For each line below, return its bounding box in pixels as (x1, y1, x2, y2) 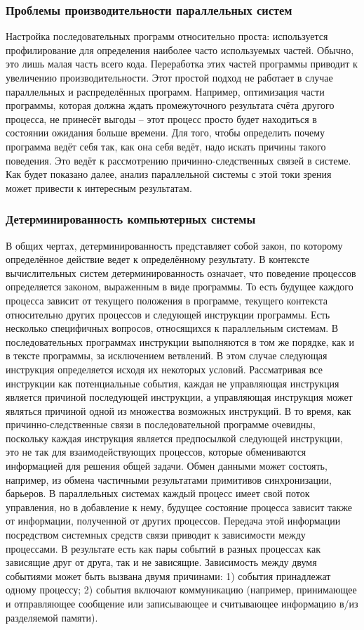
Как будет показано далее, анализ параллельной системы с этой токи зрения (6, 167, 332, 181)
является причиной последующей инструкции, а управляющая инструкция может (6, 390, 353, 404)
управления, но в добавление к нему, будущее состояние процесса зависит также (6, 499, 353, 514)
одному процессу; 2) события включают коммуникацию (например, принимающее (6, 582, 357, 597)
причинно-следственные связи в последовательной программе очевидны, (6, 417, 316, 432)
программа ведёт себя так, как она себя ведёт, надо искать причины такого (6, 139, 326, 153)
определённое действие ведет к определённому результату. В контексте (6, 252, 310, 266)
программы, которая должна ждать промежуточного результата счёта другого (6, 98, 335, 112)
